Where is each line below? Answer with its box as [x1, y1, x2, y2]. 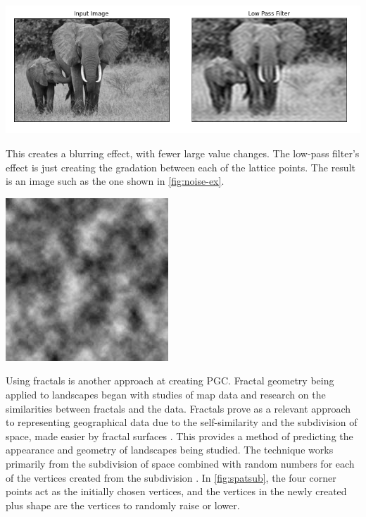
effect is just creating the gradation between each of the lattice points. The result [6, 159, 355, 174]
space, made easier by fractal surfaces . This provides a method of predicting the [6, 428, 353, 443]
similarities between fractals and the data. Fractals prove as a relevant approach [6, 401, 351, 415]
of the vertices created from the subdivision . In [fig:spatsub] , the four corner [6, 470, 336, 485]
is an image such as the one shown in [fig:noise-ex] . [6, 174, 225, 188]
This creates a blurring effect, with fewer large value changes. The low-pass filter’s [6, 146, 360, 161]
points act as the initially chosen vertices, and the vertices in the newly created [6, 484, 347, 499]
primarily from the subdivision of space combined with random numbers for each [6, 456, 355, 471]
